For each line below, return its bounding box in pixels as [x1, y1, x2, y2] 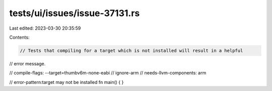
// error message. [9, 60, 46, 66]
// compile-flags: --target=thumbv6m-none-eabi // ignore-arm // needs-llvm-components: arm [9, 70, 207, 76]
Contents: [9, 34, 30, 40]
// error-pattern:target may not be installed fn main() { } [9, 79, 124, 85]
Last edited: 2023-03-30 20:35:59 [9, 25, 81, 31]
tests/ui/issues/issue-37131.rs [9, 8, 140, 19]
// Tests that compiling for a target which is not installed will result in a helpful [20, 48, 243, 53]
